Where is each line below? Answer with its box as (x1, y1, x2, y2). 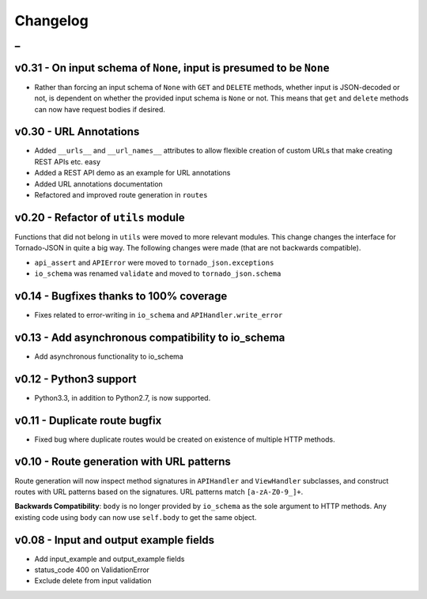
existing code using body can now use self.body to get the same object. (14, 512, 257, 522)
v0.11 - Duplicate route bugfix (14, 413, 162, 427)
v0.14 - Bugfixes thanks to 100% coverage (14, 289, 228, 303)
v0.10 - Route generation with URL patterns (14, 455, 231, 469)
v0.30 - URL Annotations (14, 125, 140, 138)
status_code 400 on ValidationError (34, 565, 150, 575)
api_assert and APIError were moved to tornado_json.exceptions (34, 258, 274, 267)
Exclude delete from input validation (34, 576, 152, 586)
